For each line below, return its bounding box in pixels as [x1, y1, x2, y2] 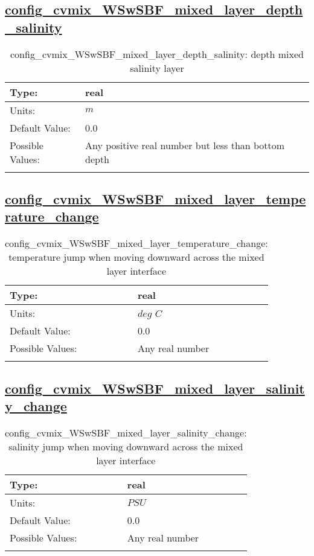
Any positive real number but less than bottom [85, 138, 285, 152]
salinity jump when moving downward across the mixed [8, 439, 243, 453]
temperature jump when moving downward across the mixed [8, 250, 264, 264]
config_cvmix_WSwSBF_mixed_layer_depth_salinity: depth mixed [10, 46, 304, 61]
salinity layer [130, 60, 184, 75]
